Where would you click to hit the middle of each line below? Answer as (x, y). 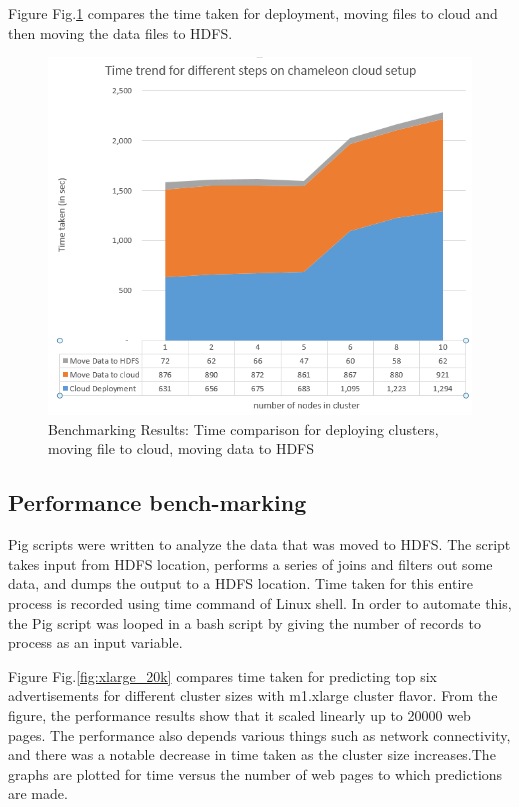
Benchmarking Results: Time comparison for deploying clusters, (243, 428)
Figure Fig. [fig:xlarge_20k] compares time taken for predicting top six (222, 675)
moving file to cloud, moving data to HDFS (181, 448)
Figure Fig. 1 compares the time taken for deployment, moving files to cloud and (253, 13)
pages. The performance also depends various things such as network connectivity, (259, 734)
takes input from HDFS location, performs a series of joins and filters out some (250, 563)
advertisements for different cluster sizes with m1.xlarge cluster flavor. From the (253, 695)
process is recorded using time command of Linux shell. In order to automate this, (260, 603)
